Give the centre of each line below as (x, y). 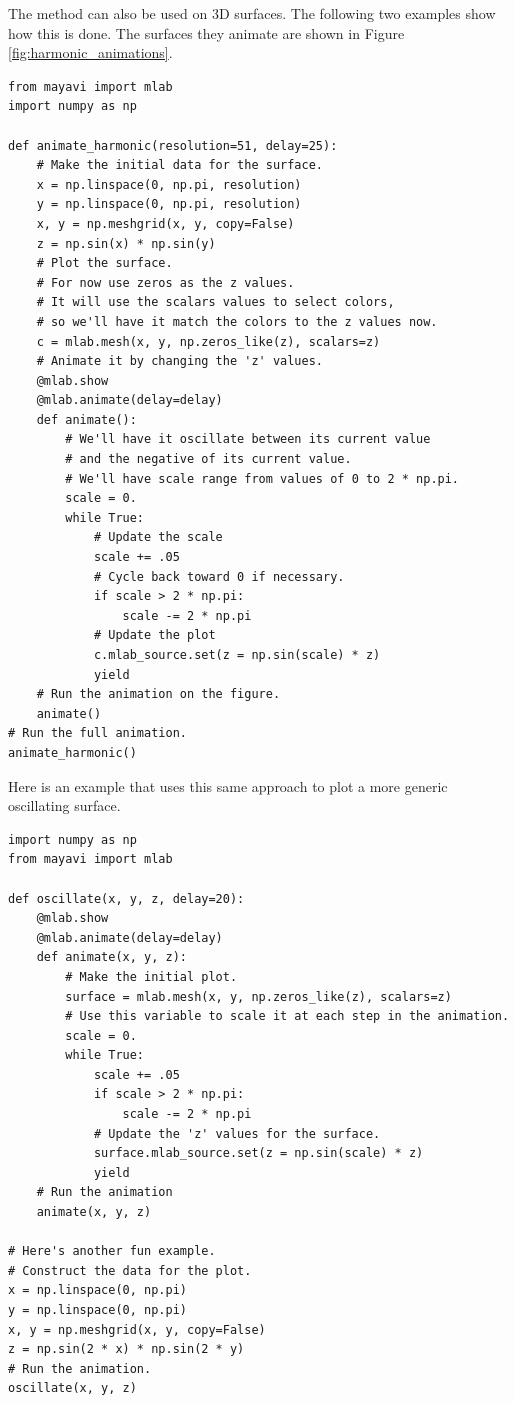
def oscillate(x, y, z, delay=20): (126, 898)
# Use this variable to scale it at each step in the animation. (287, 1016)
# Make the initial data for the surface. (179, 165)
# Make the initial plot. (151, 976)
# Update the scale (158, 537)
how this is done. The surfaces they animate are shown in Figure (206, 32)
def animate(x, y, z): (111, 957)
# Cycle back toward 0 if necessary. (219, 576)
